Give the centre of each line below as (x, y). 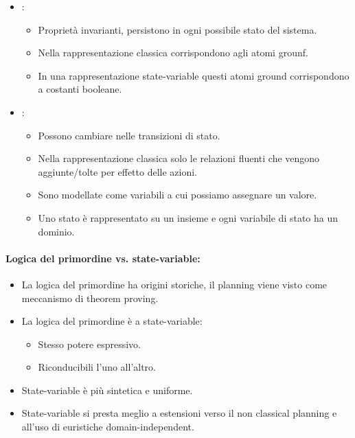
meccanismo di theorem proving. (90, 298)
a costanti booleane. (80, 89)
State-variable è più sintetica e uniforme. (107, 390)
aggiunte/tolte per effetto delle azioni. (118, 171)
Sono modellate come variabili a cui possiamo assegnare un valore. (177, 195)
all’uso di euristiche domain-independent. (108, 427)
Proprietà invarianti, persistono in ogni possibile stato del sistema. (177, 29)
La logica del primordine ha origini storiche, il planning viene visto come (174, 284)
